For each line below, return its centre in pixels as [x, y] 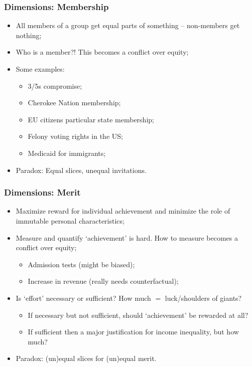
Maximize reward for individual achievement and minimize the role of [123, 211]
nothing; [29, 35]
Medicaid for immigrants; [67, 153]
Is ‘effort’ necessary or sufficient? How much [83, 298]
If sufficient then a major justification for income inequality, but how [133, 332]
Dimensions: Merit [42, 192]
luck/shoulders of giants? [203, 298]
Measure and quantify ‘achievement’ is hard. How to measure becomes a [127, 237]
